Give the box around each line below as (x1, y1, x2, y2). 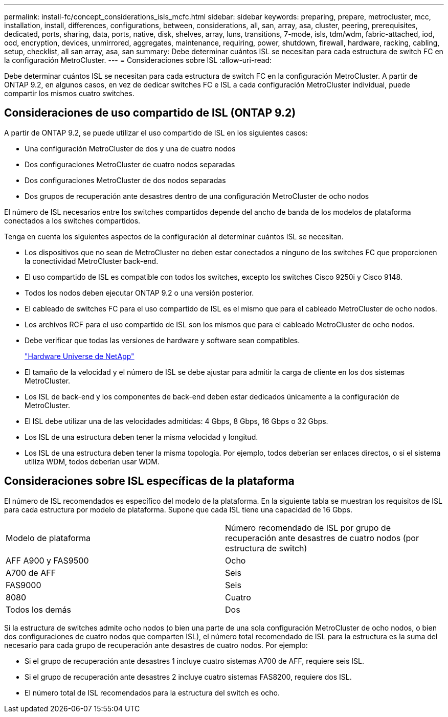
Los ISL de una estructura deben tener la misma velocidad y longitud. (25, 432, 258, 441)
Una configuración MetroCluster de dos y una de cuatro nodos (25, 144, 236, 153)
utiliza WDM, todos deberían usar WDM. (25, 457, 160, 466)
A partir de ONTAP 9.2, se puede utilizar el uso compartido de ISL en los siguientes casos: (4, 128, 308, 137)
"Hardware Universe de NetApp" (25, 351, 135, 361)
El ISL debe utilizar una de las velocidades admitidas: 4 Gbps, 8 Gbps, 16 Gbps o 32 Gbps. (25, 416, 328, 425)
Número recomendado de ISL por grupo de (225, 522, 391, 533)
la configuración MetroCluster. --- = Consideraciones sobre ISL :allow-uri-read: (4, 56, 272, 64)
